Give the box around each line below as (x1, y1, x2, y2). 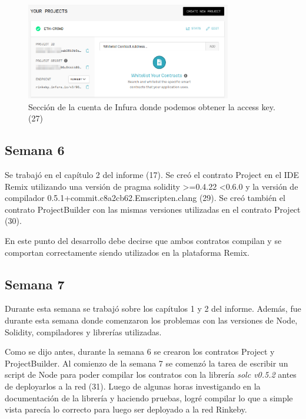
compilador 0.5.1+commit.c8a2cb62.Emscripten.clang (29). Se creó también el (5, 192, 285, 204)
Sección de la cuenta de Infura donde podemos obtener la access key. (28, 100, 275, 113)
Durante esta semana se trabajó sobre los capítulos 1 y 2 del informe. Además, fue (5, 302, 301, 315)
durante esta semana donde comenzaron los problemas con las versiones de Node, (5, 314, 298, 326)
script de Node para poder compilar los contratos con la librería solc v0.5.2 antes (5, 368, 297, 381)
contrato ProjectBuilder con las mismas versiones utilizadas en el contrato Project (5, 203, 301, 215)
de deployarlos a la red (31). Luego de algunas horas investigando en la (5, 380, 261, 392)
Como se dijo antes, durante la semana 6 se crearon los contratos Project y (5, 345, 275, 358)
